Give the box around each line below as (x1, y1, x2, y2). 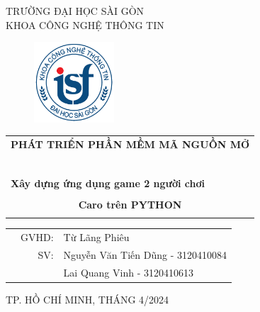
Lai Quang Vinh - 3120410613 (63, 264, 193, 279)
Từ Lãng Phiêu (63, 230, 130, 245)
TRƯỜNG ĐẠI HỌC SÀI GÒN (6, 4, 145, 18)
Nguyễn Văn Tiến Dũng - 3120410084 (63, 247, 227, 262)
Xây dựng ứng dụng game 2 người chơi (11, 175, 205, 190)
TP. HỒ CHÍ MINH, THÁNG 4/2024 (6, 291, 169, 306)
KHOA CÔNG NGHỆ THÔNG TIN (6, 17, 164, 32)
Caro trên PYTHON (78, 196, 182, 211)
